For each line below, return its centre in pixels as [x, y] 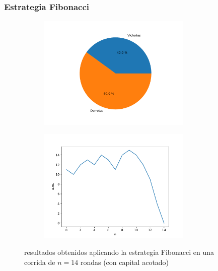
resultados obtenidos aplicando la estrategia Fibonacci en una [119, 252]
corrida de [40, 262]
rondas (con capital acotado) [125, 262]
